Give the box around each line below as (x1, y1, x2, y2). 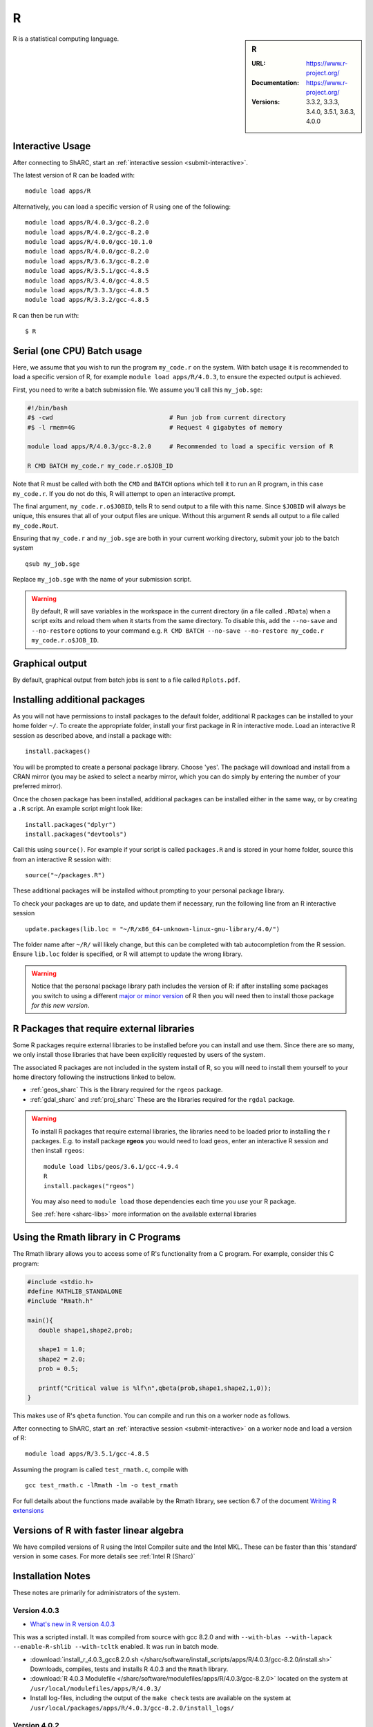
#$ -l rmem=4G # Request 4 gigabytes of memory (27, 423, 283, 431)
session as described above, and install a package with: (12, 731, 172, 739)
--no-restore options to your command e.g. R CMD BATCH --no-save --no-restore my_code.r (31, 626, 325, 635)
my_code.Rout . (12, 522, 59, 530)
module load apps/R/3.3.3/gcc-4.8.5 (25, 286, 149, 294)
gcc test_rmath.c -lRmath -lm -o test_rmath (25, 1482, 179, 1489)
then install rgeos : (31, 1147, 84, 1155)
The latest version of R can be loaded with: (12, 171, 135, 180)
